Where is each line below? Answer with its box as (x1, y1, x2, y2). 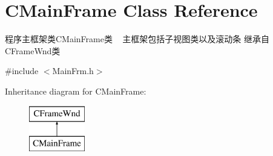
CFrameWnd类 (5, 44, 61, 57)
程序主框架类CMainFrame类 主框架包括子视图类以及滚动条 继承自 (5, 33, 269, 45)
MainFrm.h (52, 64, 94, 77)
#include (5, 64, 39, 77)
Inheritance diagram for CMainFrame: (5, 84, 146, 97)
